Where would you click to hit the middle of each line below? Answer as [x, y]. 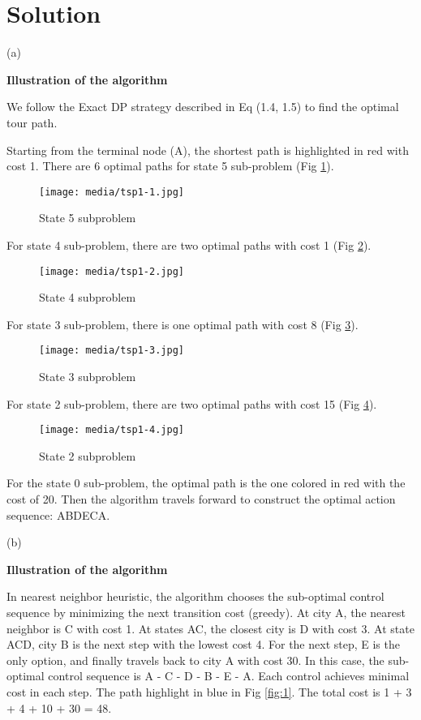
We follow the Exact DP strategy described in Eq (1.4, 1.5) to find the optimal [203, 107]
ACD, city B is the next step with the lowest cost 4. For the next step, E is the [203, 644]
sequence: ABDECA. [58, 514]
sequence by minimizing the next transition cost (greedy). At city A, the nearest [206, 613]
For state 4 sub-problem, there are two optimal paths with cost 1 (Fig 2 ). [189, 244]
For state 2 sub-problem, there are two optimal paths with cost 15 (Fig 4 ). [192, 403]
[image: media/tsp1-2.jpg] [112, 271]
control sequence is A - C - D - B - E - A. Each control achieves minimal [229, 676]
